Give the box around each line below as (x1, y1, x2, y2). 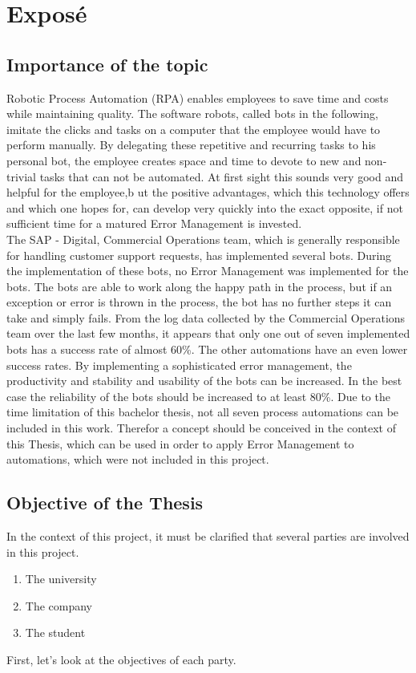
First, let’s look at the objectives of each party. (6, 651, 236, 667)
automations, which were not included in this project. (6, 451, 269, 468)
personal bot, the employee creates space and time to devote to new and (6, 152, 361, 168)
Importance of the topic (6, 51, 208, 76)
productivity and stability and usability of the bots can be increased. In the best (6, 372, 402, 389)
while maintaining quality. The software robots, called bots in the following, (6, 105, 378, 122)
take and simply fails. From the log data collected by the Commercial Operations (6, 309, 406, 326)
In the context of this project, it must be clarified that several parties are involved (6, 528, 410, 545)
